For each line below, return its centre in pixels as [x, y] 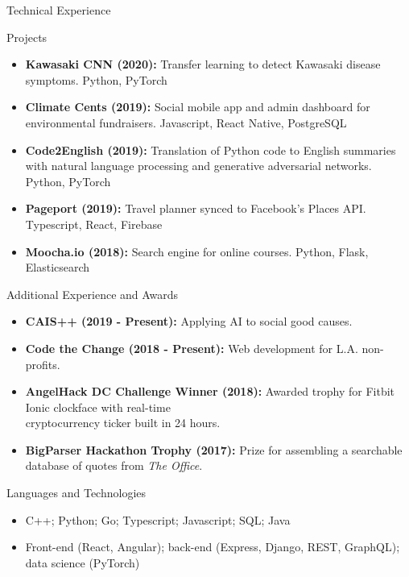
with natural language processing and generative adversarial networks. [198, 166]
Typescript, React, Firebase [94, 224]
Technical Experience [59, 10]
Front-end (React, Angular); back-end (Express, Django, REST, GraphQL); [213, 547]
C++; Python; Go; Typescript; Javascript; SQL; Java [158, 519]
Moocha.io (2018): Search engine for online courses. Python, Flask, [197, 251]
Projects [27, 37]
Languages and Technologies [76, 493]
